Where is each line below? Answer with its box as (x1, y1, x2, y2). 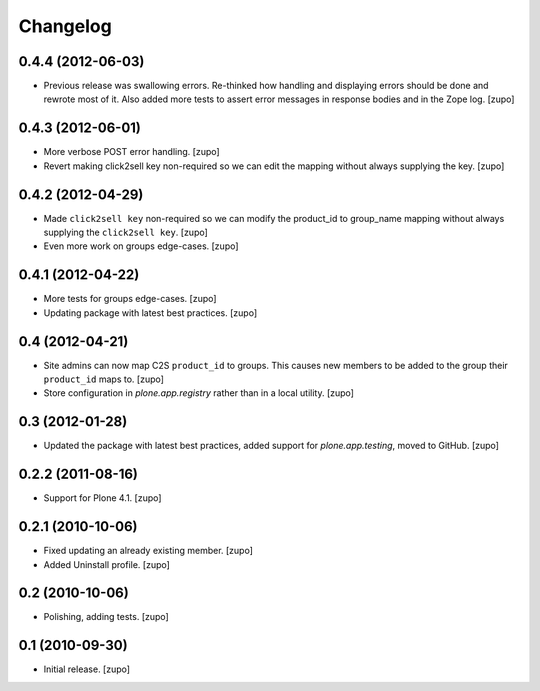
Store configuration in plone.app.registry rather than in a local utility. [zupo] (43, 387, 355, 399)
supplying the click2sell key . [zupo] (43, 226, 209, 239)
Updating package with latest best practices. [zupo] (43, 306, 258, 319)
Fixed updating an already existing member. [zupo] (43, 545, 254, 557)
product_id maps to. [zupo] (43, 373, 165, 385)
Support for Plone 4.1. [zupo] (43, 492, 162, 504)
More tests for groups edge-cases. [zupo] (43, 293, 217, 305)
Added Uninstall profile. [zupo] (43, 558, 170, 570)
